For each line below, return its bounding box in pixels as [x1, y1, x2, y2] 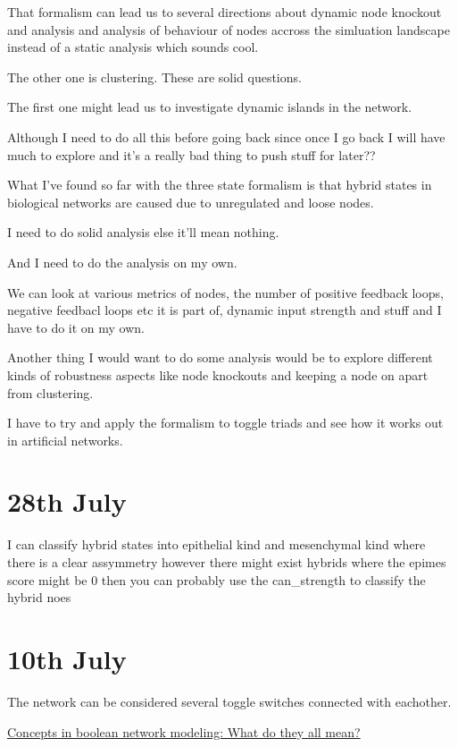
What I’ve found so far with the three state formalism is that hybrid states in [7, 175, 432, 194]
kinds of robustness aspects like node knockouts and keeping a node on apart [7, 365, 429, 384]
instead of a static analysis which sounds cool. [7, 38, 259, 56]
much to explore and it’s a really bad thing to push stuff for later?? [7, 145, 376, 164]
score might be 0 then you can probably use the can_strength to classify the [7, 570, 426, 589]
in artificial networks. [7, 430, 123, 449]
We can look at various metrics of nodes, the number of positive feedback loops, [7, 283, 444, 301]
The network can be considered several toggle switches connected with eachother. [7, 692, 452, 710]
